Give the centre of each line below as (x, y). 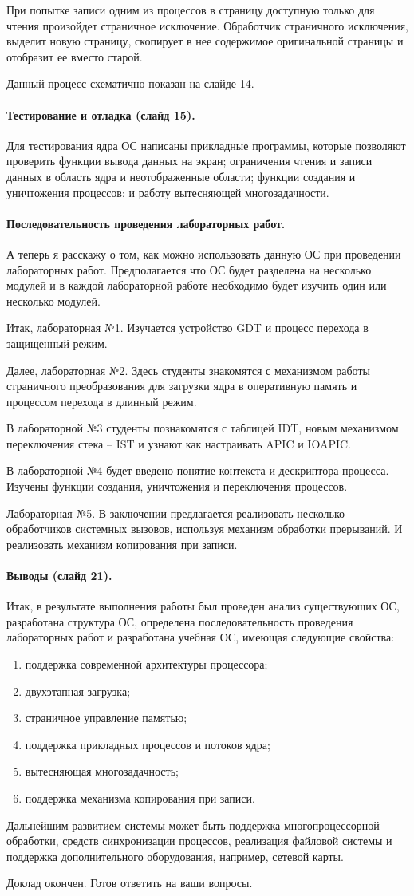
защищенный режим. (57, 343)
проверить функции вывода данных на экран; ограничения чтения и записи (189, 161)
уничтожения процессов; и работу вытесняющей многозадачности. (168, 192)
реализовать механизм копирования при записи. (122, 544)
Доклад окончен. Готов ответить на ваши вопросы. (130, 883)
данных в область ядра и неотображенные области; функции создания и (181, 176)
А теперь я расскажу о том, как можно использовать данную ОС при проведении (204, 253)
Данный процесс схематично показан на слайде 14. (130, 83)
